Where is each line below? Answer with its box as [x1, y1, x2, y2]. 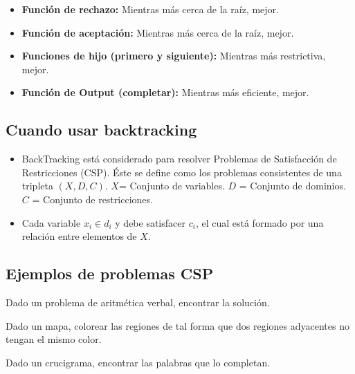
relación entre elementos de [21, 229, 137, 243]
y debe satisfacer [115, 215, 185, 230]
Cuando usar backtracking [6, 119, 197, 140]
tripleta [21, 178, 53, 193]
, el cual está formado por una [195, 215, 324, 230]
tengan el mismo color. [6, 332, 102, 346]
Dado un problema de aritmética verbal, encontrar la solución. [6, 294, 270, 309]
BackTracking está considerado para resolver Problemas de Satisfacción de [21, 151, 337, 166]
